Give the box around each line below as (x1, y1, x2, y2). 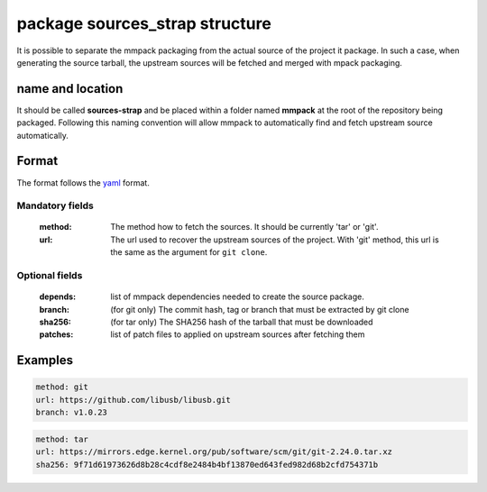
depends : (39, 291, 77, 302)
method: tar (35, 433, 89, 444)
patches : (39, 329, 74, 340)
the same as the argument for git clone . (110, 247, 268, 258)
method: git (35, 382, 89, 392)
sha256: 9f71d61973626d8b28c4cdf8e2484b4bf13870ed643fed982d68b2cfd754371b (35, 460, 379, 469)
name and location (16, 81, 124, 96)
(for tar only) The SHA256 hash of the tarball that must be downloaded (110, 316, 373, 327)
